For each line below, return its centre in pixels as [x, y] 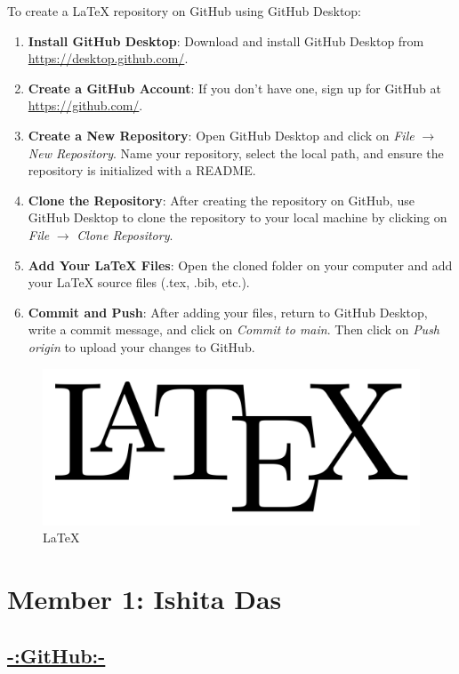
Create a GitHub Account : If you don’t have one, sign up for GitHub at [234, 88]
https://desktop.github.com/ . [108, 58]
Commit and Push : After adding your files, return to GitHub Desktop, [228, 312]
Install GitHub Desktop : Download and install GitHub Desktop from [226, 40]
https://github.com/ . [85, 105]
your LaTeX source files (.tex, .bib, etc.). [139, 282]
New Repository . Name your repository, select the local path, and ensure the [236, 152]
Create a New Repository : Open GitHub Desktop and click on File [221, 135]
